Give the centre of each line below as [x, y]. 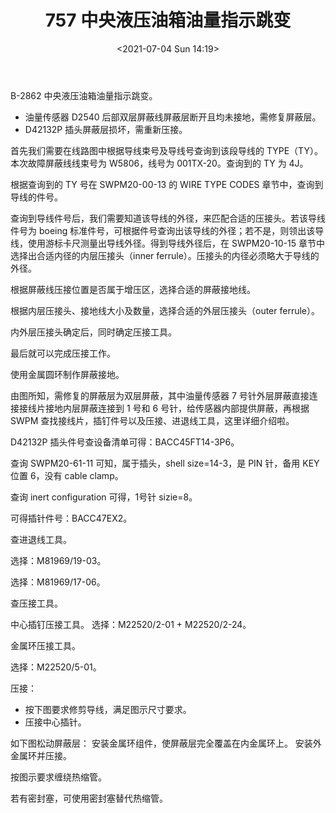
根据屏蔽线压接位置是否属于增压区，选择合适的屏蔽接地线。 [133, 289]
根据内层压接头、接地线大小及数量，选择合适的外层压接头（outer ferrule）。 [165, 310]
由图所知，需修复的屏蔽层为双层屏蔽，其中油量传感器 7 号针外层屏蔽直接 [160, 395]
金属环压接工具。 [45, 645]
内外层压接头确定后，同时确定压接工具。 [93, 332]
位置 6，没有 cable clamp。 [67, 475]
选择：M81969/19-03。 [58, 560]
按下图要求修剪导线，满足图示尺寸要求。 [108, 709]
